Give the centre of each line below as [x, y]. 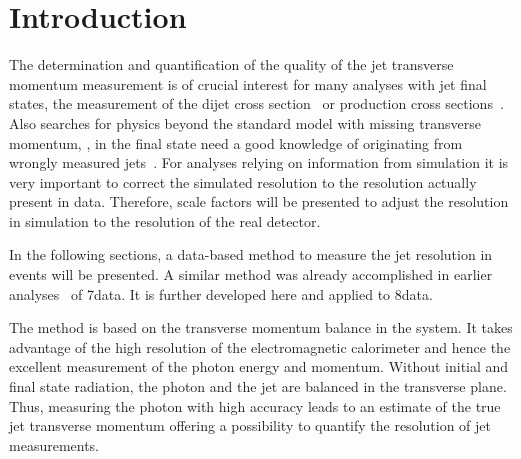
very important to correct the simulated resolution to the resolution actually [243, 181]
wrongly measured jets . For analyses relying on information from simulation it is [259, 162]
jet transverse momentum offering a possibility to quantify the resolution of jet [250, 425]
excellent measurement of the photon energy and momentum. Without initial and [259, 366]
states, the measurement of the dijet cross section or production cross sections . [256, 103]
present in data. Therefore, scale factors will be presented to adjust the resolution [259, 201]
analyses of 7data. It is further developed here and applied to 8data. [221, 293]
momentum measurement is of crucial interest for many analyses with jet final [248, 83]
